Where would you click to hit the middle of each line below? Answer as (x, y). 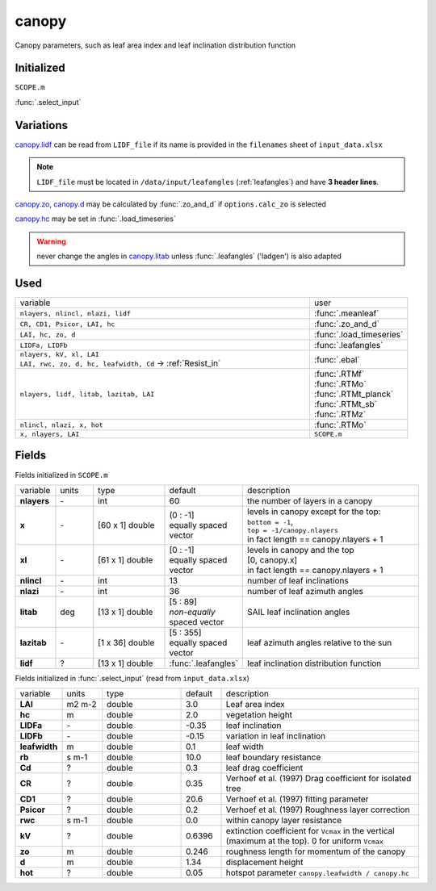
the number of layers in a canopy (310, 500)
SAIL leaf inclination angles (299, 612)
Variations (42, 125)
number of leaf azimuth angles (305, 591)
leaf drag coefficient (264, 768)
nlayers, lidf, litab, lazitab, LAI (87, 394)
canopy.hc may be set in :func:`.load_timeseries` (96, 219)
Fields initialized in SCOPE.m (61, 475)
